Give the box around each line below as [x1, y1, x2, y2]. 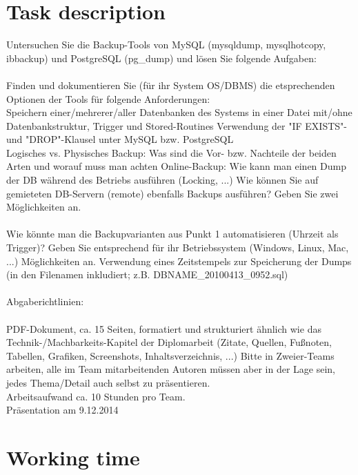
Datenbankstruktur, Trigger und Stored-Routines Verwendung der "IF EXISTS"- [6, 118, 347, 133]
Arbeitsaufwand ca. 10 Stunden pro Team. [6, 389, 186, 403]
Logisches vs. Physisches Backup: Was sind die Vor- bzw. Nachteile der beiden [6, 145, 337, 159]
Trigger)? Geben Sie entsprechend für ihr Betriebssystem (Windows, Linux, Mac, [6, 240, 349, 255]
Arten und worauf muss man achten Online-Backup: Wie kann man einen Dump [6, 159, 346, 173]
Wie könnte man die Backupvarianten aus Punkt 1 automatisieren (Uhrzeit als [6, 226, 339, 241]
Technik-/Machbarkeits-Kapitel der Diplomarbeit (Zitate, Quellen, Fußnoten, [6, 335, 332, 349]
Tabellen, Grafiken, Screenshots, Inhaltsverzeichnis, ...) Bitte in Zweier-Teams [6, 348, 335, 362]
